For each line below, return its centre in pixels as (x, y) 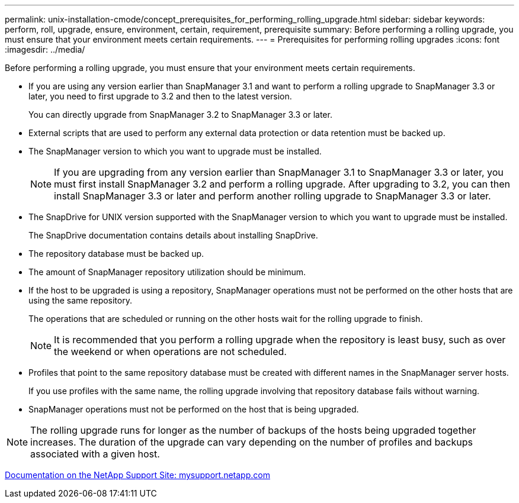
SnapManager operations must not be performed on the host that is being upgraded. (194, 409)
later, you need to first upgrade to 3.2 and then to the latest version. (160, 96)
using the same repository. (80, 300)
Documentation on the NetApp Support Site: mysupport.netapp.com (137, 475)
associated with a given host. (95, 454)
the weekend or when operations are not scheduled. (170, 352)
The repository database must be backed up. (116, 254)
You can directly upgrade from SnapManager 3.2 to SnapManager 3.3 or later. (180, 115)
